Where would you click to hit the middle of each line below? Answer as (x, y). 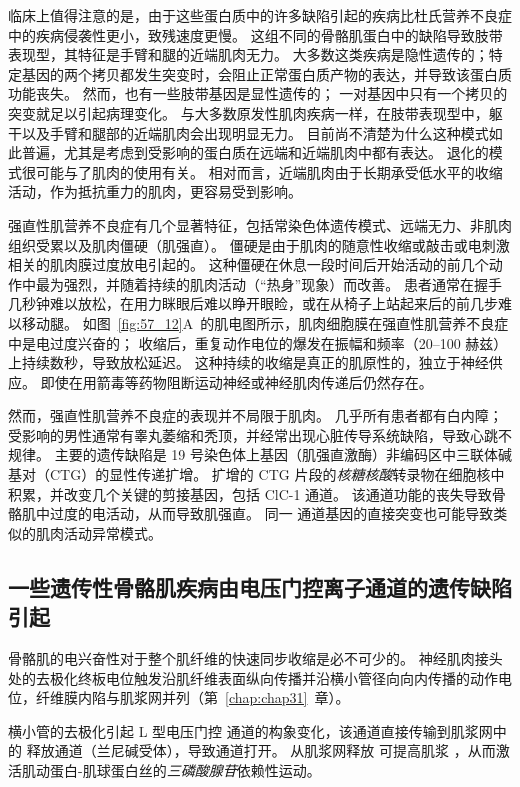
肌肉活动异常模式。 (98, 532)
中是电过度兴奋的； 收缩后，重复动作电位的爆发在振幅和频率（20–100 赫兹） (258, 342)
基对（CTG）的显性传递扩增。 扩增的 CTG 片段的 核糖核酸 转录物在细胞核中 (256, 474)
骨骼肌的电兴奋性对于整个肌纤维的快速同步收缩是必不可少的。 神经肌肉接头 (255, 658)
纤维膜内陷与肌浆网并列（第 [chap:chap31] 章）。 (192, 697)
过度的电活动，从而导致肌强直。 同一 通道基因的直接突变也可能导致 (271, 513)
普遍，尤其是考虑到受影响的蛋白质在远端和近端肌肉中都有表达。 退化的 (255, 152)
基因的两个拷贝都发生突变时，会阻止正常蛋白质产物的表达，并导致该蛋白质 (266, 73)
